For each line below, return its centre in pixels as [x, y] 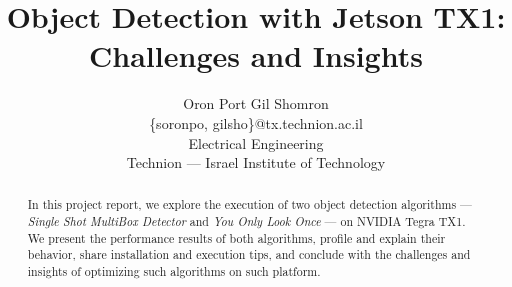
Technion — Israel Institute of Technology [256, 162]
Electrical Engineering [256, 142]
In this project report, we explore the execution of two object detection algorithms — [249, 204]
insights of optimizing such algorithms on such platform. [174, 271]
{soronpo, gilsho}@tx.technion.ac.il [256, 122]
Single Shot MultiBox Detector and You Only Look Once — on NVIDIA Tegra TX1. [246, 221]
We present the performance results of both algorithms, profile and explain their [236, 237]
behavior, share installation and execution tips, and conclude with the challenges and [249, 254]
